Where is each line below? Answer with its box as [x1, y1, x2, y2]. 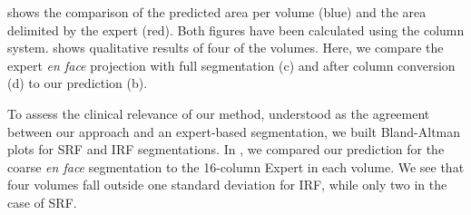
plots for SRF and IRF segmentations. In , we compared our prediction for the [7, 140, 445, 159]
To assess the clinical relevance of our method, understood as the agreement [7, 103, 430, 122]
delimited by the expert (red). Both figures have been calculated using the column [7, 20, 465, 39]
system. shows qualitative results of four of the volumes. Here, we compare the [7, 38, 444, 57]
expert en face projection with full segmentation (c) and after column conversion [7, 55, 456, 74]
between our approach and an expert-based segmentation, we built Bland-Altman [7, 122, 461, 141]
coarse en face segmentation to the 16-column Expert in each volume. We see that [7, 157, 465, 176]
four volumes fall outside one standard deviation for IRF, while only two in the [7, 175, 447, 194]
